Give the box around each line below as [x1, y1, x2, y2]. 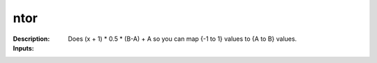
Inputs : [13, 44, 34, 52]
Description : [13, 35, 50, 43]
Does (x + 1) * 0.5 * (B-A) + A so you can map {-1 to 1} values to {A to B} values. [68, 35, 297, 43]
